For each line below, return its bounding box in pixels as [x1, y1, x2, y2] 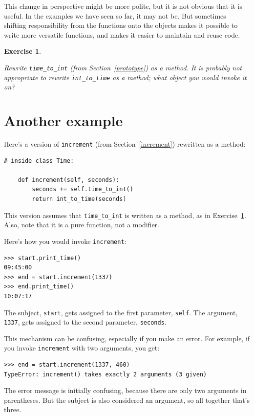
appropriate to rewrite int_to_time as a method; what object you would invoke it [4, 72, 247, 82]
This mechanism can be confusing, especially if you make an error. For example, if [4, 333, 250, 343]
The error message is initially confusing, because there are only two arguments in [4, 385, 247, 395]
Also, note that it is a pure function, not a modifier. [4, 219, 159, 230]
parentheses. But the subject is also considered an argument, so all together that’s [4, 394, 250, 405]
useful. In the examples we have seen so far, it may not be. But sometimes [4, 10, 226, 21]
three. [4, 404, 21, 415]
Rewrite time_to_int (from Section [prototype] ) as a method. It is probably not [4, 62, 242, 72]
